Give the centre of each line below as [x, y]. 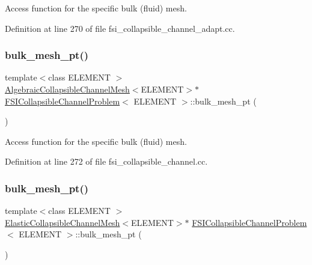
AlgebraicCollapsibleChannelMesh [67, 89]
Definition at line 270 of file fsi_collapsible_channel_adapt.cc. [120, 28]
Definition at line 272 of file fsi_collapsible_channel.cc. [106, 161]
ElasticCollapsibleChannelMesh [63, 222]
